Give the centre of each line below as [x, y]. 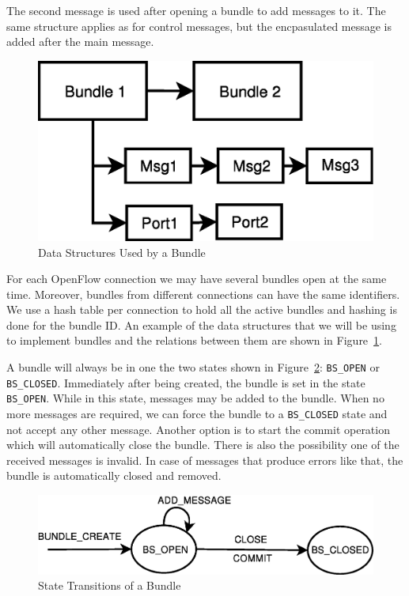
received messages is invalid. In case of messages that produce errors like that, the [205, 460]
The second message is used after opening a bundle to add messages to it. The [196, 10]
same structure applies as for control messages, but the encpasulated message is [199, 26]
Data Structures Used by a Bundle [122, 252]
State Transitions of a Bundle [110, 585]
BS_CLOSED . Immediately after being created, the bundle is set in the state [186, 382]
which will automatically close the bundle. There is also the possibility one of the [203, 445]
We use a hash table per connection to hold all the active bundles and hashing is [202, 309]
